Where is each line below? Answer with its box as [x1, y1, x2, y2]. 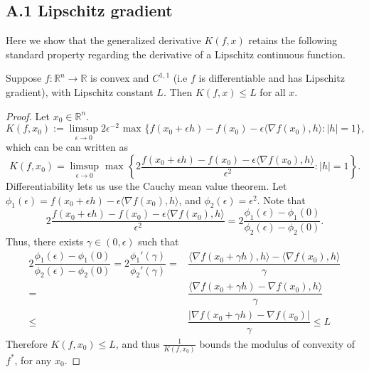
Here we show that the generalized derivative [6, 33, 201, 48]
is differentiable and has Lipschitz [198, 70, 345, 85]
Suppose [6, 70, 42, 85]
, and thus [115, 336, 160, 351]
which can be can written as [6, 139, 128, 154]
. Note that [257, 192, 306, 207]
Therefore [6, 336, 48, 351]
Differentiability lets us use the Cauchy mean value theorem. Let [6, 179, 287, 193]
